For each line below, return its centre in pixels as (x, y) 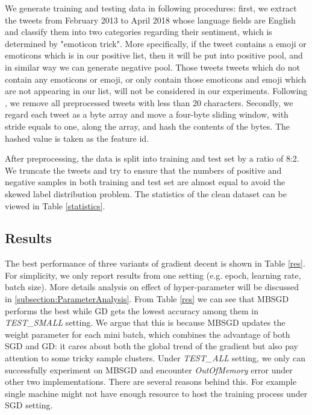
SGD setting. (29, 405)
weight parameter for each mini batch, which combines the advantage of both (148, 334)
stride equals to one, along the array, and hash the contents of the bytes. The (147, 126)
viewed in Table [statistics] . (55, 205)
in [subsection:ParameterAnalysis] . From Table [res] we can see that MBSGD (147, 299)
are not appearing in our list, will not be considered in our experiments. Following (156, 91)
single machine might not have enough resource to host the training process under (156, 393)
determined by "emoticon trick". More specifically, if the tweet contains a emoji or (156, 43)
